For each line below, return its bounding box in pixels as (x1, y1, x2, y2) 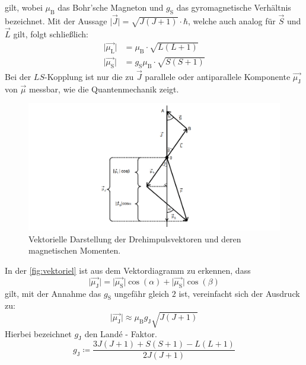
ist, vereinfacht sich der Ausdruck (179, 287, 300, 299)
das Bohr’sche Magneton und (58, 1, 164, 13)
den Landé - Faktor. (84, 327, 157, 340)
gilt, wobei (5, 1, 43, 13)
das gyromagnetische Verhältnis (176, 1, 291, 13)
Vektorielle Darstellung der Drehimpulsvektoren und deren (28, 232, 241, 245)
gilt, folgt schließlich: (13, 28, 88, 40)
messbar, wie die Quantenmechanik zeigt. (28, 82, 179, 95)
